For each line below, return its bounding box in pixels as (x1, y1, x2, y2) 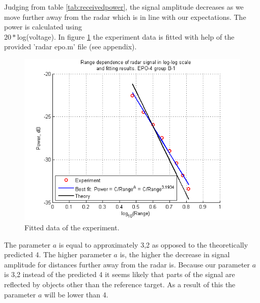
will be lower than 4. (44, 289, 108, 299)
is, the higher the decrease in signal (120, 249, 230, 260)
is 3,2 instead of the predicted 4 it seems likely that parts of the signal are (4, 269, 235, 280)
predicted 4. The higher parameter (4, 249, 111, 260)
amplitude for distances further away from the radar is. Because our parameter (4, 259, 250, 269)
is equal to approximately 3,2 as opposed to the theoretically (59, 239, 248, 250)
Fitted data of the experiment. (24, 222, 120, 232)
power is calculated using (4, 21, 82, 32)
